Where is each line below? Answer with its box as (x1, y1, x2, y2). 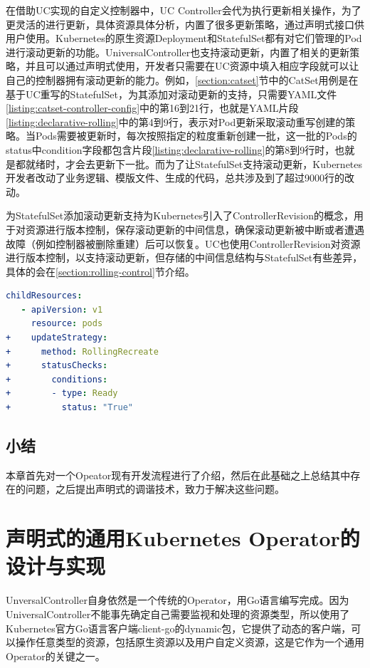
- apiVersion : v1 (21, 304, 103, 315)
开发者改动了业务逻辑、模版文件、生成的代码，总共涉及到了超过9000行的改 (6, 170, 354, 185)
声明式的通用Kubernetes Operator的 (6, 523, 360, 553)
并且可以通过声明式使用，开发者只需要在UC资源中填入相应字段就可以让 (25, 58, 359, 73)
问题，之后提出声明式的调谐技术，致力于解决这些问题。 (25, 481, 285, 496)
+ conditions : (6, 374, 108, 385)
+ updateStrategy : (6, 333, 108, 343)
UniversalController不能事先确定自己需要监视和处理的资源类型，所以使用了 (6, 606, 350, 621)
